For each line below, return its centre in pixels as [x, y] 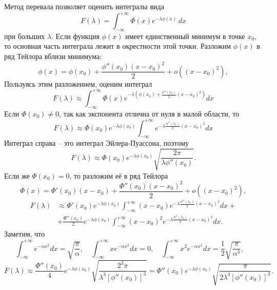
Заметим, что [25, 234]
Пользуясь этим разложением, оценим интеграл [78, 83]
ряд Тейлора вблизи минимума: [53, 56]
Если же [17, 175]
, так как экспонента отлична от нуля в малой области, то [149, 113]
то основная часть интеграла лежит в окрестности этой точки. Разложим [118, 46]
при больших [25, 36]
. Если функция [75, 36]
